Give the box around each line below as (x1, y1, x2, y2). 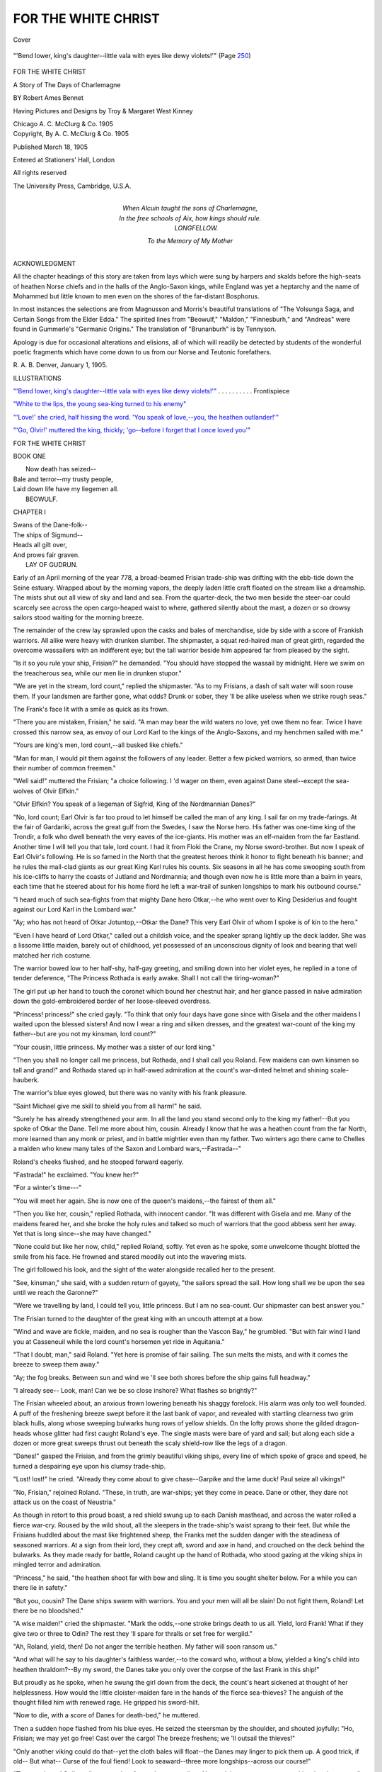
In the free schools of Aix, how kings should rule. (119, 213, 262, 223)
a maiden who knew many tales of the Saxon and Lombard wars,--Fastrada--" (13, 1145, 242, 1153)
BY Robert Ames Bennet (13, 94, 84, 102)
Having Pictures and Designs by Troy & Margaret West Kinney (13, 106, 194, 115)
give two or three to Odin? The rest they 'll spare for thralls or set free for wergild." (13, 1629, 253, 1637)
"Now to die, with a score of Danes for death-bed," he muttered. (13, 1711, 201, 1720)
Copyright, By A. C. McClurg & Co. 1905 (13, 130, 129, 138)
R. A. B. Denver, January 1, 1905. (13, 361, 108, 369)
